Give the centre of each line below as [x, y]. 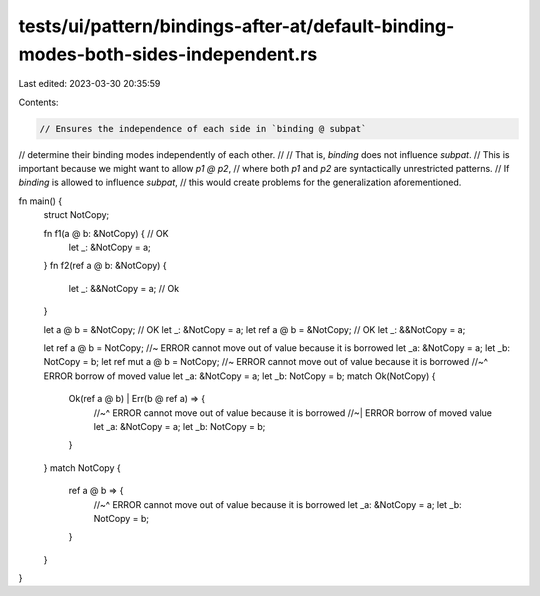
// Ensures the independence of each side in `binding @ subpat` [203, 128]
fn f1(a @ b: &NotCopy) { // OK [106, 233]
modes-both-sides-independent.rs [168, 54]
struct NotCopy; [76, 215]
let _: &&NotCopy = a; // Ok [124, 288]
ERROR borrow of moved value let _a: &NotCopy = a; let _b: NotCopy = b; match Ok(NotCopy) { [239, 376]
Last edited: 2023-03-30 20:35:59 [89, 84]
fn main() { [40, 201]
